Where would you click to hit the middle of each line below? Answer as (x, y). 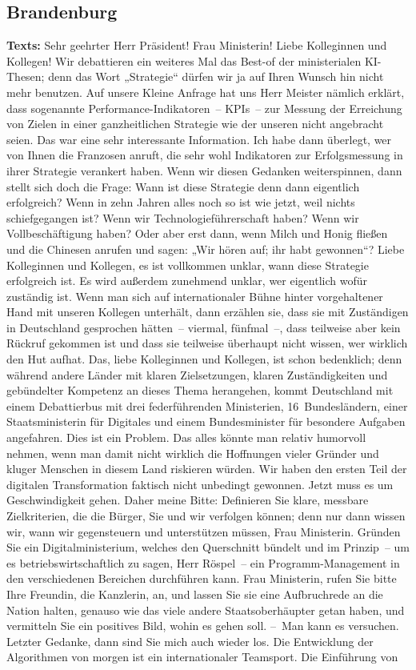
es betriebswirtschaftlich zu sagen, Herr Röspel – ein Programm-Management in (203, 562)
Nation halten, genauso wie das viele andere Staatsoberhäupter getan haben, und (206, 610)
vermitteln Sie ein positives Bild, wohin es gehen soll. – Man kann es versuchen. (203, 626)
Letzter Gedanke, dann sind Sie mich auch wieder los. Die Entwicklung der (190, 641)
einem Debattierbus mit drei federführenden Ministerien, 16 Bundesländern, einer (207, 405)
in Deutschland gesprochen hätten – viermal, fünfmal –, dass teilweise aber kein (204, 327)
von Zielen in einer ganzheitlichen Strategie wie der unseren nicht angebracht (195, 124)
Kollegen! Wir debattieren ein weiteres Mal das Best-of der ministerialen (184, 60)
